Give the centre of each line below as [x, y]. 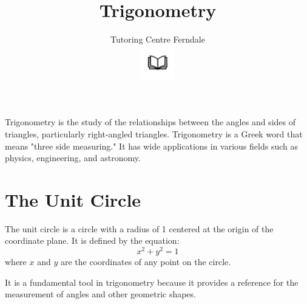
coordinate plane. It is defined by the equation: [92, 240]
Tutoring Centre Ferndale [158, 39]
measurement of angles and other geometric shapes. [100, 294]
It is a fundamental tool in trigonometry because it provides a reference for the [152, 282]
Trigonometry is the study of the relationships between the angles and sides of [150, 122]
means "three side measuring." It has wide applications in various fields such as [151, 146]
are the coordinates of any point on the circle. [146, 262]
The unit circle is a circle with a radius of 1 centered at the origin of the [139, 228]
